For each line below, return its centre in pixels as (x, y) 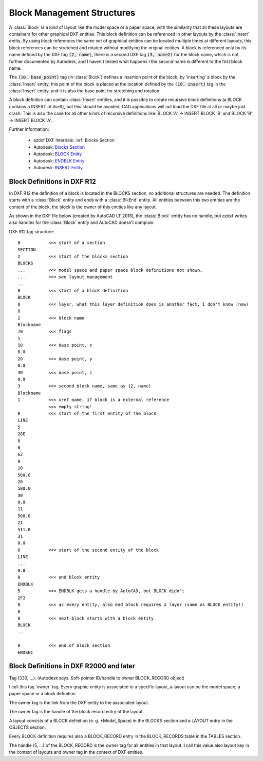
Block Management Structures (72, 13)
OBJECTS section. (28, 727)
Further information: (29, 129)
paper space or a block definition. (43, 694)
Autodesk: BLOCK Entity (58, 154)
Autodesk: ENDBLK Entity (59, 160)
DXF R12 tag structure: (32, 231)
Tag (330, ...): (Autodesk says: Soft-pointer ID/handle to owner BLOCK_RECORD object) (97, 678)
